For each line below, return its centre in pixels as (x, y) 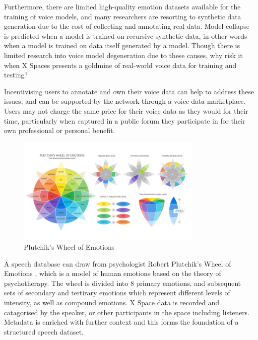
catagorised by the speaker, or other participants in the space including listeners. (127, 312)
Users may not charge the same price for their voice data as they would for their (126, 110)
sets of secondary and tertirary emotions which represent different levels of (117, 293)
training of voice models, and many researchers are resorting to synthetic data (123, 16)
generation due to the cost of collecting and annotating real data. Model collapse (127, 26)
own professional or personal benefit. (60, 130)
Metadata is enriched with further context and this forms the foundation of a (121, 322)
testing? (16, 75)
